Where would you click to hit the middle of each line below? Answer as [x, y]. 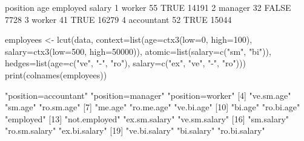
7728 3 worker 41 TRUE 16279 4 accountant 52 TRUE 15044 [118, 19]
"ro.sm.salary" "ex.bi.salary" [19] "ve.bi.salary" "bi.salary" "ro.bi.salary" [135, 130]
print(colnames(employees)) [56, 74]
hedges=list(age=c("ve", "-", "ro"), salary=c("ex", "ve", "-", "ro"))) [125, 63]
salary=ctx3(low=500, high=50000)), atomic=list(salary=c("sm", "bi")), [138, 51]
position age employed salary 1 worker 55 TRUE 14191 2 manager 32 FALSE [148, 7]
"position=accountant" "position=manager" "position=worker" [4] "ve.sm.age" [148, 95]
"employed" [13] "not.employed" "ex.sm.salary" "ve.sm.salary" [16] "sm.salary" [147, 118]
